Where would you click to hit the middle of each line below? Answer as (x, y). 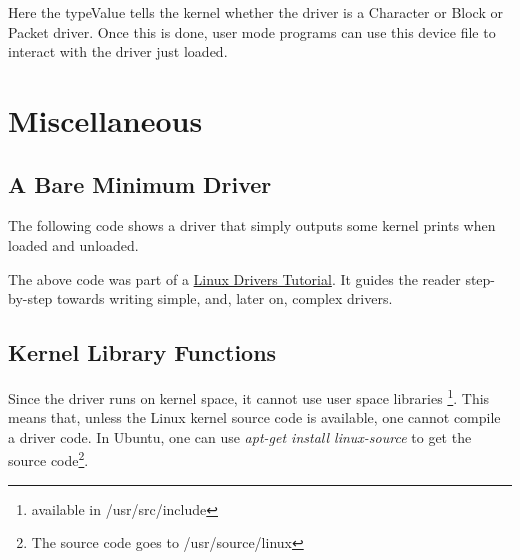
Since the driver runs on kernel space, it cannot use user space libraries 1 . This (249, 396)
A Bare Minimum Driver (140, 183)
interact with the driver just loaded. (118, 51)
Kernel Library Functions (142, 352)
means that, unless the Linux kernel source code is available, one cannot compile (254, 417)
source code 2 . (48, 459)
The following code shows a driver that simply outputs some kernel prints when (252, 225)
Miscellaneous (105, 119)
